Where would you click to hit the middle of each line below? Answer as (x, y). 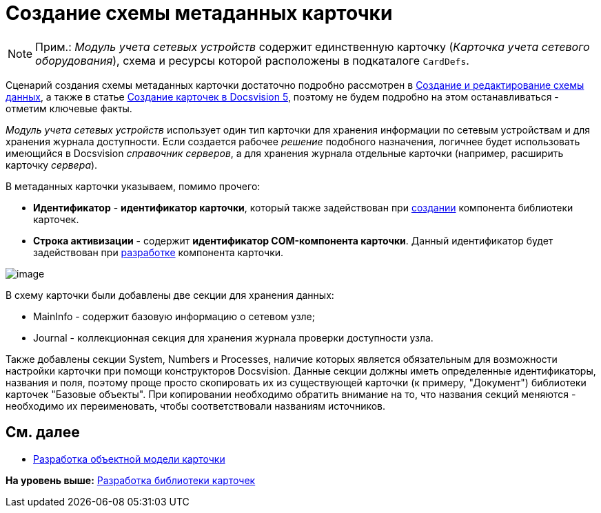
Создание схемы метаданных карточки (199, 13)
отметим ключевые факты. (69, 108)
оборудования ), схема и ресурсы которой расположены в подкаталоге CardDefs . (252, 60)
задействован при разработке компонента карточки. (159, 252)
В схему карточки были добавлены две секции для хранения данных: (170, 295)
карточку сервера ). (52, 165)
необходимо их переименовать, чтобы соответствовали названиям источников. (196, 406)
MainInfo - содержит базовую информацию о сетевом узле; (174, 316)
